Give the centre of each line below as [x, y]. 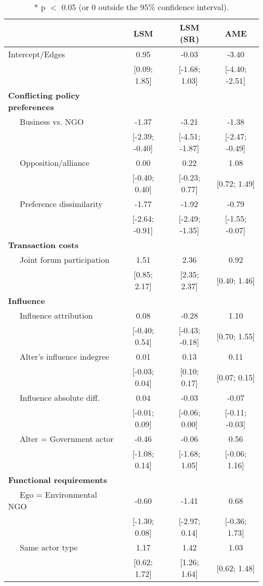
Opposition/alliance [55, 163]
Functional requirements [58, 480]
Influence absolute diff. [60, 398]
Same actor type [49, 547]
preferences [31, 107]
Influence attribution [56, 315]
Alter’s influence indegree [64, 356]
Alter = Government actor [67, 439]
